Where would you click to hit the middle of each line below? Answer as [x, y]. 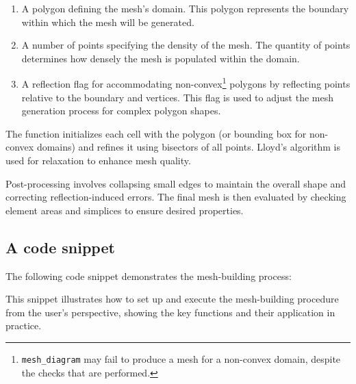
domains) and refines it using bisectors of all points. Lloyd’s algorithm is [188, 147]
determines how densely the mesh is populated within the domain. [161, 58]
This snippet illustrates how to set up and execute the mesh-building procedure [172, 299]
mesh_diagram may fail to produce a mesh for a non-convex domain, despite [181, 358]
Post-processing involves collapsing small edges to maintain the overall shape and [176, 183]
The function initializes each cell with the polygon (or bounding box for [156, 133]
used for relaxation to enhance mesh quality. [98, 160]
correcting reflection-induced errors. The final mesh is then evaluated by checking [176, 197]
